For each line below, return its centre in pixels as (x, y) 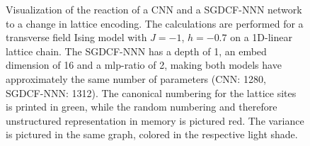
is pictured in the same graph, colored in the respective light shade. (152, 134)
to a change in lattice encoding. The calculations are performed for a (155, 23)
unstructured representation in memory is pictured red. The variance (155, 120)
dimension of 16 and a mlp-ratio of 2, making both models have (144, 65)
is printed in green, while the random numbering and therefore (142, 107)
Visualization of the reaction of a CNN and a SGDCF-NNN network (154, 9)
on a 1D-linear (261, 37)
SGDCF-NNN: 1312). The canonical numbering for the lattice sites (151, 92)
